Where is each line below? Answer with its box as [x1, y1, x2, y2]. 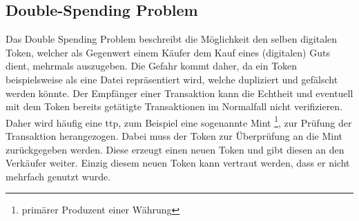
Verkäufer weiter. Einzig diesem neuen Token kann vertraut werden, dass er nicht [6, 156, 350, 170]
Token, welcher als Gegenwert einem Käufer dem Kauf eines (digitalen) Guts [6, 45, 330, 59]
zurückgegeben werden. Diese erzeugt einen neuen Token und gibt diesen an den [6, 142, 345, 156]
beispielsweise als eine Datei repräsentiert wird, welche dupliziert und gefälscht [6, 72, 338, 86]
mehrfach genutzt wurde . [6, 169, 111, 183]
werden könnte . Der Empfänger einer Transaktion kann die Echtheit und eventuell [6, 85, 353, 100]
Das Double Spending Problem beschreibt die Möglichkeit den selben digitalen [6, 32, 338, 46]
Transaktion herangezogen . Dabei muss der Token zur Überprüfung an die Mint [6, 129, 342, 143]
